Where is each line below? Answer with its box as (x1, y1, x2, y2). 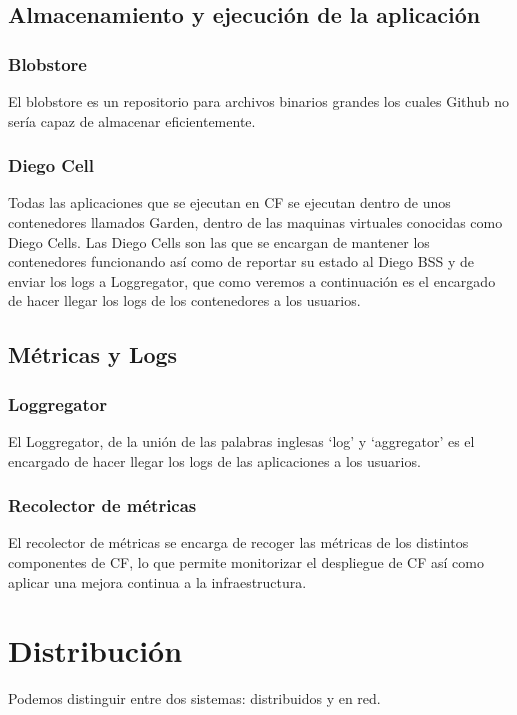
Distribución (8, 630, 183, 671)
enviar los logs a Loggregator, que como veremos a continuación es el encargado (8, 270, 496, 291)
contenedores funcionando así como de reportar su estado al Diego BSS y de (8, 251, 474, 272)
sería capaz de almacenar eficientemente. (8, 110, 256, 131)
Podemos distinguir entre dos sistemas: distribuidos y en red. (8, 688, 381, 709)
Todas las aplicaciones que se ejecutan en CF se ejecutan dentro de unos (8, 192, 451, 213)
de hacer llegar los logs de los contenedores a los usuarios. (8, 290, 361, 311)
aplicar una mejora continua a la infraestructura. (8, 571, 307, 592)
